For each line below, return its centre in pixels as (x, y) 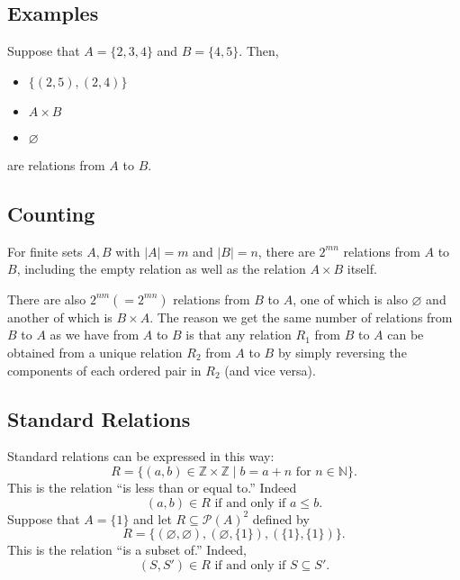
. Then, (259, 51)
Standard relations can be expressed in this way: (141, 456)
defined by (281, 518)
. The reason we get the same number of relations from (301, 317)
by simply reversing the (342, 352)
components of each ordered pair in (104, 370)
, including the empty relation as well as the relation (161, 269)
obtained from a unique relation (95, 352)
